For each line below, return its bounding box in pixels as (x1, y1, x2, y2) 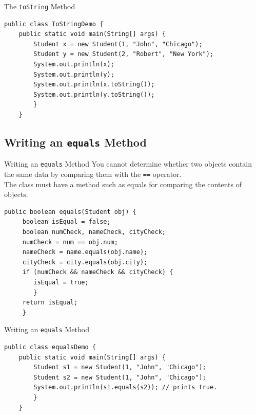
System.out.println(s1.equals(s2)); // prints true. (33, 384, 218, 391)
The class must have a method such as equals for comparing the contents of (4, 178, 242, 189)
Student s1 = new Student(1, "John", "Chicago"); (33, 364, 206, 371)
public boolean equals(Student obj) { (4, 208, 136, 215)
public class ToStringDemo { (4, 20, 104, 28)
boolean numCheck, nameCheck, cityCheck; (22, 228, 166, 236)
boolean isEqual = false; (22, 218, 111, 226)
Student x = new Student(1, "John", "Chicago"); (33, 40, 203, 48)
